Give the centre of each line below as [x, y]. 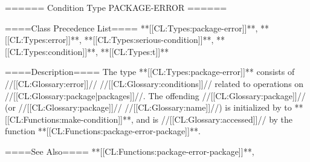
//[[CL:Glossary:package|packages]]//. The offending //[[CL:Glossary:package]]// [155, 95]
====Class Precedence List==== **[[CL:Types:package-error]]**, [131, 28]
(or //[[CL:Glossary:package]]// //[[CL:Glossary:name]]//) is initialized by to [148, 107]
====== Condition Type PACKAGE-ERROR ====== [116, 7]
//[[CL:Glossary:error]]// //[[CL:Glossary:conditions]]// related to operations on [154, 83]
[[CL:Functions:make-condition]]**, [69, 119]
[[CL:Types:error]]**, [43, 40]
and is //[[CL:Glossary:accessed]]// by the [215, 119]
